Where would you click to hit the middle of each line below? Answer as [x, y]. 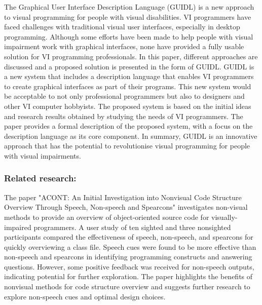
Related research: [40, 178]
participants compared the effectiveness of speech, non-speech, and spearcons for [129, 237]
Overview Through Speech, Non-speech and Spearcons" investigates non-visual [126, 207]
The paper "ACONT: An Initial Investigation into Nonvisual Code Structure [123, 197]
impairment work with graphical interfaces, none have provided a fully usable [124, 46]
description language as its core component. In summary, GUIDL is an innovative [131, 136]
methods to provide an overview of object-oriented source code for [107, 217]
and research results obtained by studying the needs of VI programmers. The [124, 116]
